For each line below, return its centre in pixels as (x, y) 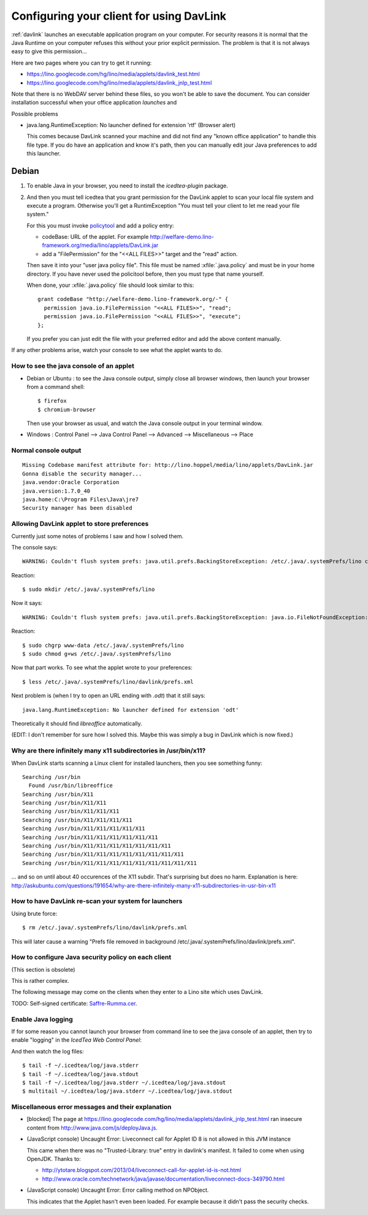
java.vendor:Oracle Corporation (71, 482)
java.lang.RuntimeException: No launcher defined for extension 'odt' (131, 710)
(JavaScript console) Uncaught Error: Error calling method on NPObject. (118, 1190)
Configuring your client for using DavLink (119, 16)
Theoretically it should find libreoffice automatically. (77, 724)
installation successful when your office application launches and (94, 103)
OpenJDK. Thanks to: (54, 1159)
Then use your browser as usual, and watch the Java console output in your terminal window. (145, 423)
